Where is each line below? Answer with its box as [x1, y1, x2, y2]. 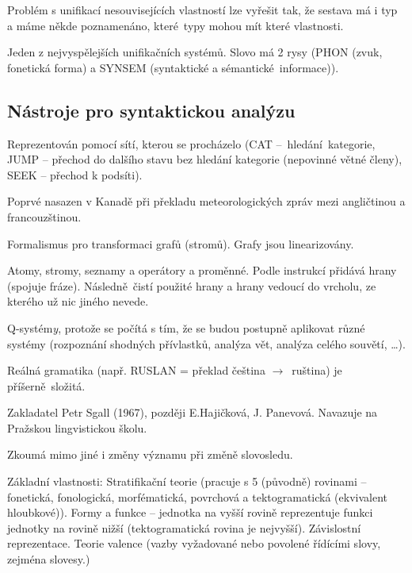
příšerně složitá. [7, 377, 86, 394]
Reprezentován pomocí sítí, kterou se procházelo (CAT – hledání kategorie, [7, 135, 376, 152]
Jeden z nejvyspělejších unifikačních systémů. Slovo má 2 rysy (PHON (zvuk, [7, 44, 383, 60]
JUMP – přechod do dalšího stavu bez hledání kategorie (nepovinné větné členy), [7, 151, 402, 167]
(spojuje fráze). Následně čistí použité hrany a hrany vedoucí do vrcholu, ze [7, 277, 376, 294]
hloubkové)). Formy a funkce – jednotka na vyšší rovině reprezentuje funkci [7, 504, 373, 521]
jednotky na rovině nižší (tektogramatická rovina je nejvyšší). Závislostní [7, 519, 361, 536]
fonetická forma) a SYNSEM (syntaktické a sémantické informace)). [7, 59, 339, 75]
